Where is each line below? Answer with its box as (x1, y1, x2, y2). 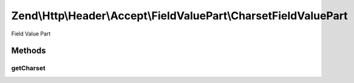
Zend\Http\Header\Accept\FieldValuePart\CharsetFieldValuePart (11, 9, 349, 22)
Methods (11, 46, 46, 56)
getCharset (11, 64, 46, 72)
